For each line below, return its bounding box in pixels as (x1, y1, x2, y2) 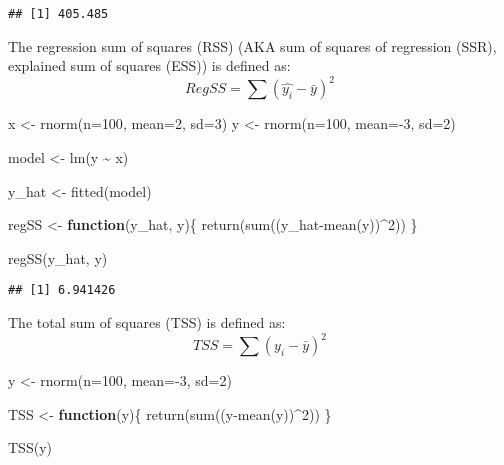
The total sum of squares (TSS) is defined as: (8, 311, 286, 332)
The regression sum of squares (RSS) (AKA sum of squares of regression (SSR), (8, 35, 497, 56)
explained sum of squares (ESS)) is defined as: (8, 55, 291, 76)
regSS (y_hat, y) (8, 247, 108, 268)
